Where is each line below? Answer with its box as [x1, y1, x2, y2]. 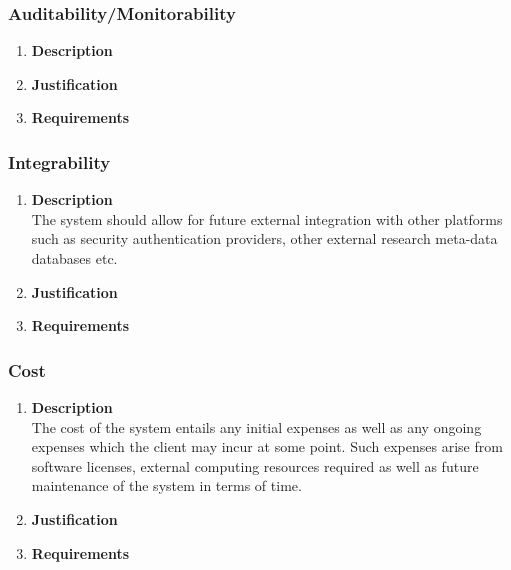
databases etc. [31, 248, 118, 268]
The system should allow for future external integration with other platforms [31, 208, 503, 229]
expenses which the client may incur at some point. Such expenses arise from [31, 436, 503, 457]
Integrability [8, 149, 111, 174]
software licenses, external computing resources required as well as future [31, 455, 479, 476]
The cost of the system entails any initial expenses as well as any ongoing [31, 416, 482, 437]
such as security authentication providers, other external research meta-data [31, 228, 498, 249]
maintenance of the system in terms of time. [31, 475, 302, 496]
